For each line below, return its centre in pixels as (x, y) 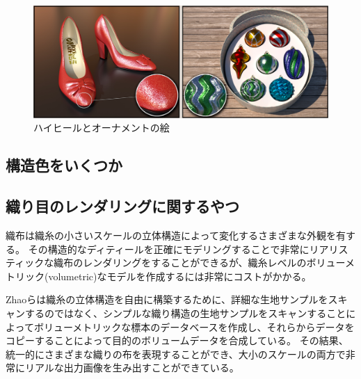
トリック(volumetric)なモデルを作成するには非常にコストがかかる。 (159, 276)
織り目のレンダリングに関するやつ (122, 206)
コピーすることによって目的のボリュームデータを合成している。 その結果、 (177, 340)
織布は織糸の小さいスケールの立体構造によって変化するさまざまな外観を (171, 235)
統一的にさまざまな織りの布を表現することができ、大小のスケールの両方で (176, 354)
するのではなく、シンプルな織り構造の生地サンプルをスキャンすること (185, 313)
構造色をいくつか (64, 165)
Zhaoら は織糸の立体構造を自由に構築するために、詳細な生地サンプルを (167, 299)
